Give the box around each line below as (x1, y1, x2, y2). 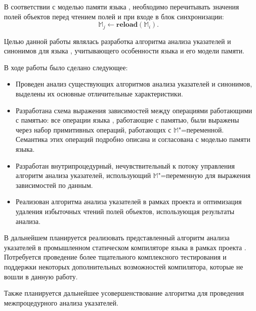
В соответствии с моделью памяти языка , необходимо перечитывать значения (4, 1, 239, 11)
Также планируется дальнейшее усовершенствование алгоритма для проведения (4, 288, 244, 298)
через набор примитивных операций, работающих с (15, 124, 171, 134)
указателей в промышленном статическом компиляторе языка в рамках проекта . (4, 242, 247, 252)
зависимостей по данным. (15, 179, 93, 190)
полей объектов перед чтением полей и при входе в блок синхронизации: (4, 11, 224, 21)
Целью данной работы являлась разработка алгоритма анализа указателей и (4, 36, 231, 46)
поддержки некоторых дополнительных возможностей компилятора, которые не (4, 261, 243, 271)
